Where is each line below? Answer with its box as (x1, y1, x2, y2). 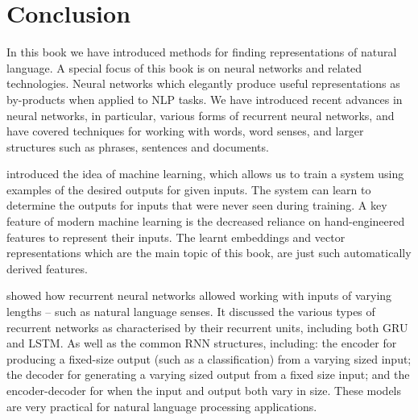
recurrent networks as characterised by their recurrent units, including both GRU (6, 318, 408, 335)
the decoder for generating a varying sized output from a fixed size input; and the (6, 366, 410, 383)
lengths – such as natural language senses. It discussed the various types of (6, 303, 375, 320)
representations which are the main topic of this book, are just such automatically (6, 244, 412, 261)
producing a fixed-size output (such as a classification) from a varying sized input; (6, 350, 412, 367)
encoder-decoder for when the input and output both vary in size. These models (6, 382, 402, 398)
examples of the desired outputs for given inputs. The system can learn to (6, 181, 371, 198)
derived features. (6, 260, 88, 277)
